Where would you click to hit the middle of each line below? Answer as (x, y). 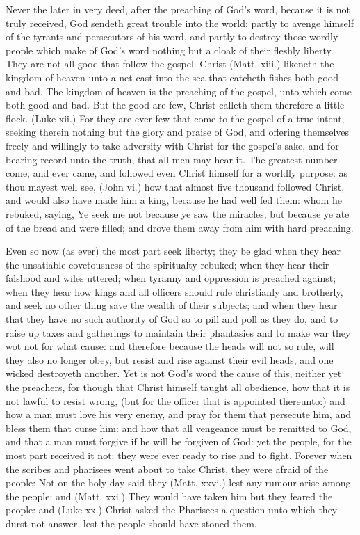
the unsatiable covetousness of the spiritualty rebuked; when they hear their (167, 264)
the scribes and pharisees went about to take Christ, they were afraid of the (167, 469)
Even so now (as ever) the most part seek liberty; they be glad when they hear (173, 251)
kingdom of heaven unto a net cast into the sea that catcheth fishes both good (172, 77)
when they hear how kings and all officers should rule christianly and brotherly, (174, 291)
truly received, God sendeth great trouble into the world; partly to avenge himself (180, 23)
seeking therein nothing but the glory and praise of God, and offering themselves (178, 132)
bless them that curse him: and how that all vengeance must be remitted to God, (179, 428)
